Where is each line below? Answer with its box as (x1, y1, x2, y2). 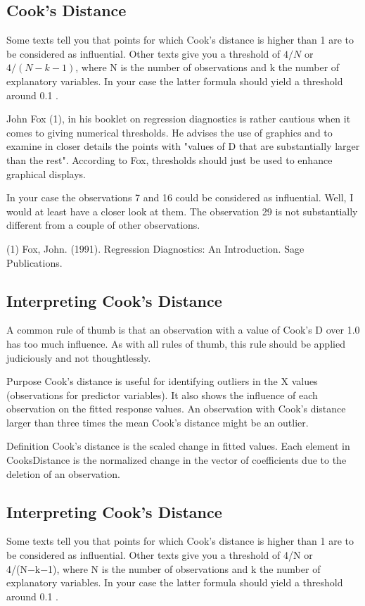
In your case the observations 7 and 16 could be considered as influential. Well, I (6, 190, 354, 205)
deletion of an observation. (6, 466, 120, 481)
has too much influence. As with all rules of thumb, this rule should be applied (6, 336, 345, 351)
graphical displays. (6, 166, 86, 181)
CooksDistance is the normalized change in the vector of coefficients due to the (6, 453, 347, 467)
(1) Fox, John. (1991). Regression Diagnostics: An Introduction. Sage (6, 241, 305, 255)
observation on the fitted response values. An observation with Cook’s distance (6, 401, 346, 416)
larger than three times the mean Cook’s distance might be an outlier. (6, 415, 309, 429)
